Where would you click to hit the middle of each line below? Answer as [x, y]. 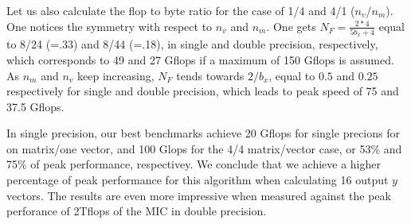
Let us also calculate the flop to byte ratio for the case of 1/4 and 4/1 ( [181, 10]
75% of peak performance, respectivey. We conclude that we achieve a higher [194, 164]
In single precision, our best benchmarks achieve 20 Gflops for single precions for [203, 133]
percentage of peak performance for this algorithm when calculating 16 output [198, 180]
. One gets [291, 26]
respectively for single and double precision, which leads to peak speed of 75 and [203, 91]
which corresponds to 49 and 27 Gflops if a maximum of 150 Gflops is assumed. [200, 59]
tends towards [210, 75]
